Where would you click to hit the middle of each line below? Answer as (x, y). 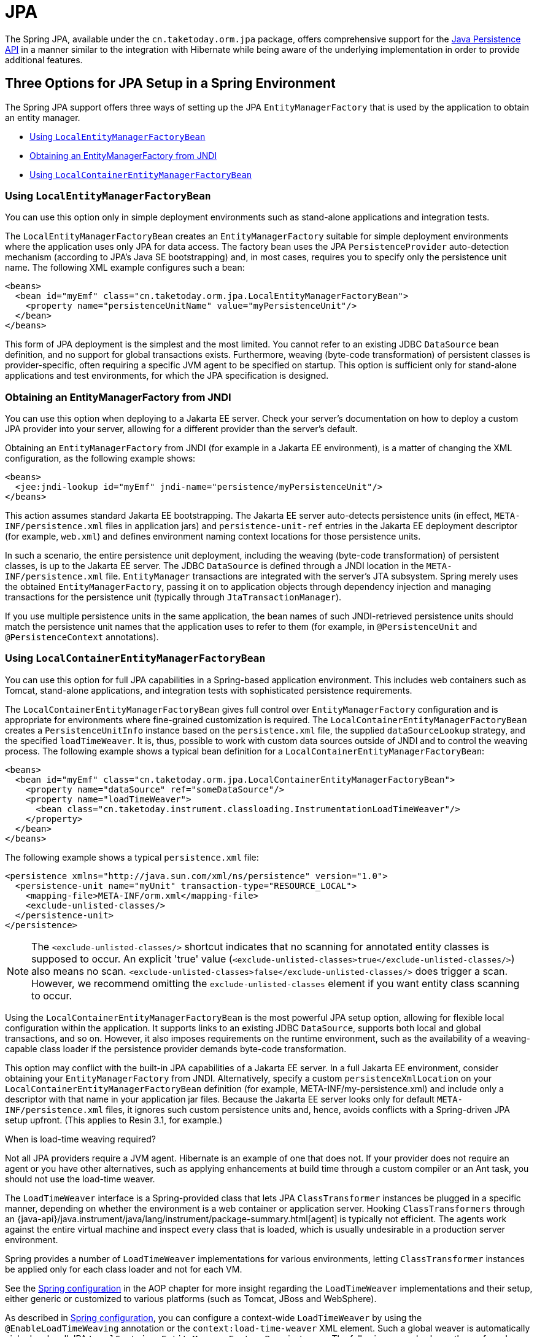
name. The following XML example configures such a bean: (125, 268)
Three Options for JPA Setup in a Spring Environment (170, 83)
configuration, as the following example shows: (100, 459)
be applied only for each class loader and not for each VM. (124, 1269)
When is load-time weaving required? (80, 1139)
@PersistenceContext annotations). (82, 637)
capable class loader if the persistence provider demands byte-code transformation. (176, 1048)
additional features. (44, 60)
